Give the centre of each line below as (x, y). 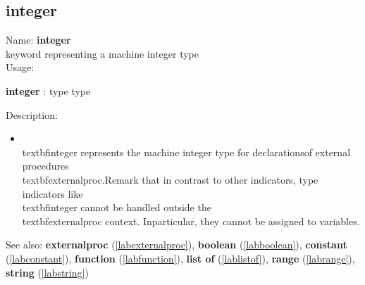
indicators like (52, 193)
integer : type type (48, 90)
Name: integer (38, 40)
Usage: (20, 67)
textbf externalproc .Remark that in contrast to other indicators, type (170, 179)
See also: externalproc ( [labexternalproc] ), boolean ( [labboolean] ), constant (177, 245)
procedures (45, 166)
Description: (32, 114)
